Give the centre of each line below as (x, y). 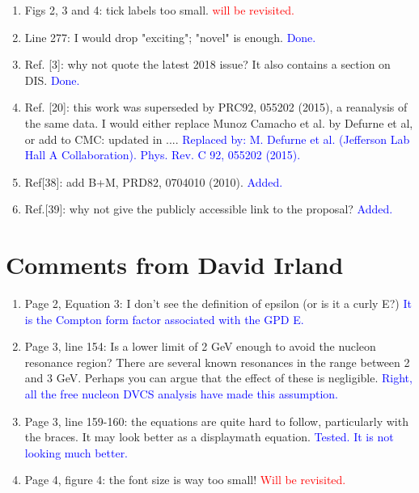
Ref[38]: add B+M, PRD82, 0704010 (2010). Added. (154, 181)
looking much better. (76, 452)
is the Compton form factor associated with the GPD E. (164, 319)
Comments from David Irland (175, 265)
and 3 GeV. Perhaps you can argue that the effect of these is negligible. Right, (218, 378)
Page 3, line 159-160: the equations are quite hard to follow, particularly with (216, 421)
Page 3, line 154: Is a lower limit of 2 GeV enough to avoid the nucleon (200, 346)
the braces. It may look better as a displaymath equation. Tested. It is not (209, 437)
